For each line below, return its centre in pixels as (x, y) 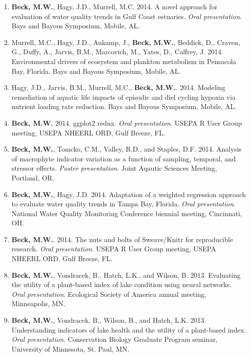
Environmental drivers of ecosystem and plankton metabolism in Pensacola (124, 61)
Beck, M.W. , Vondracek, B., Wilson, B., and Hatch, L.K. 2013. (109, 320)
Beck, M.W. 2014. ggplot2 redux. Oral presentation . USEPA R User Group (127, 123)
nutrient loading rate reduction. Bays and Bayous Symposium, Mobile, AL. (124, 106)
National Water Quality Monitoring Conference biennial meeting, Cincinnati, (127, 213)
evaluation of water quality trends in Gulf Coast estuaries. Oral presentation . (127, 16)
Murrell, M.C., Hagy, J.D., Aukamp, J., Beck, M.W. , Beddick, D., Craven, (126, 42)
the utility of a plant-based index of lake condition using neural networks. (122, 284)
